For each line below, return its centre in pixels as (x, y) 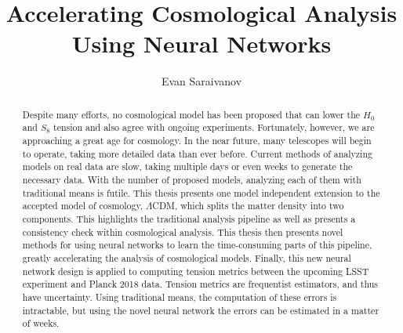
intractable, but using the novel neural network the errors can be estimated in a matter (201, 310)
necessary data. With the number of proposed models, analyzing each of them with (192, 179)
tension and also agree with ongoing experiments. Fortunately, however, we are (214, 127)
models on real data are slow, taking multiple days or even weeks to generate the (187, 166)
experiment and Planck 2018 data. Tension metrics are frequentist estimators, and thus (200, 284)
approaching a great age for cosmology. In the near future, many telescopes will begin (197, 141)
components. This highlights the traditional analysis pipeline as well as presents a (189, 218)
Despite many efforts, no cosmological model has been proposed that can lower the (191, 114)
